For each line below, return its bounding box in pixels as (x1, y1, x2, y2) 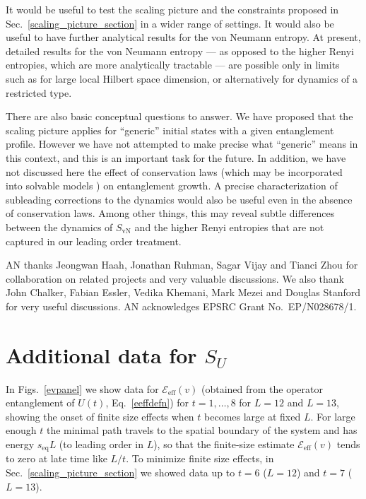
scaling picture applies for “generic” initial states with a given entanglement (6, 122, 334, 137)
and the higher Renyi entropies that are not (134, 219, 324, 234)
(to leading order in (59, 436, 143, 451)
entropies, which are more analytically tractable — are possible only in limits (6, 57, 340, 72)
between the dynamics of (6, 219, 113, 234)
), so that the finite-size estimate (153, 436, 295, 451)
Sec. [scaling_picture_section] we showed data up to (6, 465, 235, 480)
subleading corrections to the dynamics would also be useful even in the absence (6, 192, 353, 206)
